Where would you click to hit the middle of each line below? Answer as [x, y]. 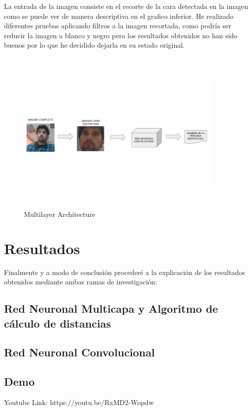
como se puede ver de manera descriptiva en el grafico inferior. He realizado [119, 16]
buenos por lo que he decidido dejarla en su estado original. [94, 45]
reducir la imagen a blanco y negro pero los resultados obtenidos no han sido [121, 35]
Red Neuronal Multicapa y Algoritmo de [111, 308]
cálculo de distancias [58, 323]
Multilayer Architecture [60, 214]
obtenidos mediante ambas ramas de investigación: [81, 282]
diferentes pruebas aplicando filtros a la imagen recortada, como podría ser [118, 26]
